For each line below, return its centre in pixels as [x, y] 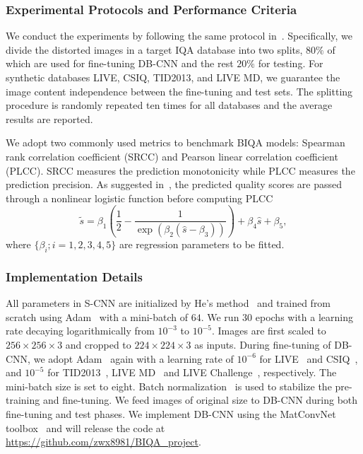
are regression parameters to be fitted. [202, 244]
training [23, 400]
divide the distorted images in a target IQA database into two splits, [154, 49]
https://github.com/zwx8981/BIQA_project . [103, 442]
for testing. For [291, 63]
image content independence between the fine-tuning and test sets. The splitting [179, 91]
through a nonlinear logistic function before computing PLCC [139, 198]
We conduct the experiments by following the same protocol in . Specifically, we [179, 36]
